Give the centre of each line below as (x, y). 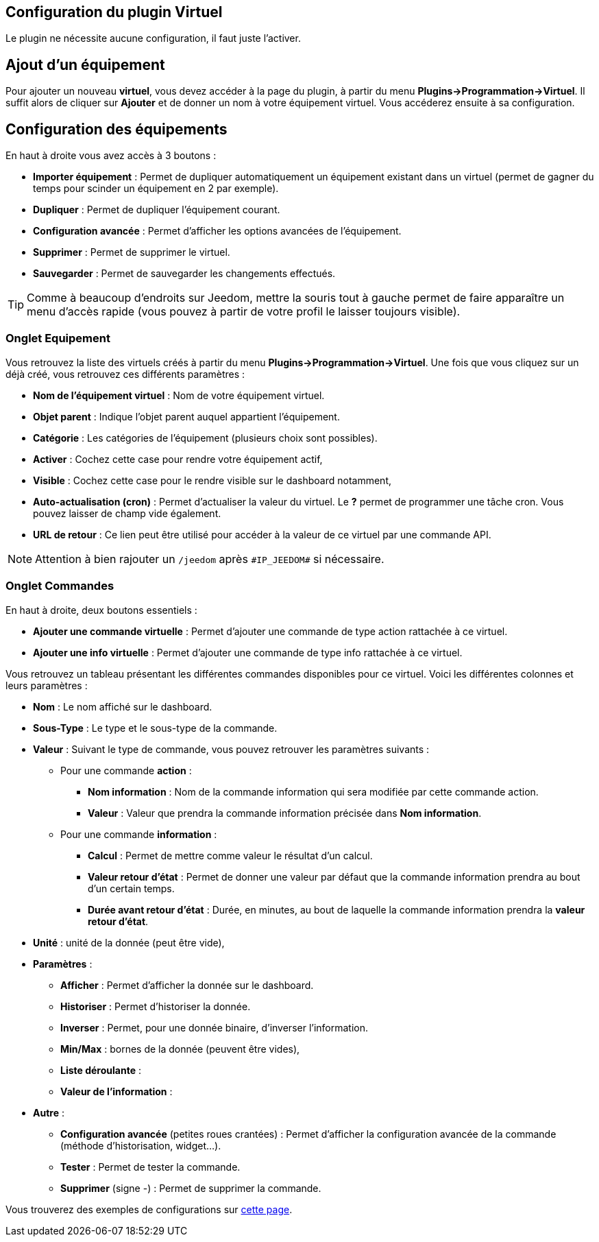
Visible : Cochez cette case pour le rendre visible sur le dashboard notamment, (212, 480)
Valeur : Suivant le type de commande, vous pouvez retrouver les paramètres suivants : (231, 749)
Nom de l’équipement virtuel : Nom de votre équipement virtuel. (179, 395)
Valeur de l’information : (117, 1091)
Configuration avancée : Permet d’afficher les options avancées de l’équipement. (217, 231)
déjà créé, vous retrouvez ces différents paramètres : (125, 374)
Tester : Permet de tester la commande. (150, 1167)
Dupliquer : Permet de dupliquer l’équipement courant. (157, 210)
